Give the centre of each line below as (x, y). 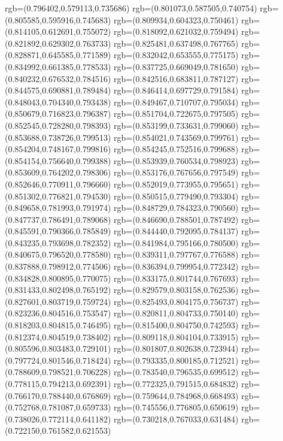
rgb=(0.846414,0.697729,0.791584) (176, 90)
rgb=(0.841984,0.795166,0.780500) (176, 242)
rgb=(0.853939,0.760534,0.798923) (176, 160)
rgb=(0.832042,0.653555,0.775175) (176, 55)
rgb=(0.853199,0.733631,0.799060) (176, 125)
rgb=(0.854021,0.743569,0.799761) (176, 137)
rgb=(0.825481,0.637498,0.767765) (176, 43)
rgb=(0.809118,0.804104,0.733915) (176, 336)
